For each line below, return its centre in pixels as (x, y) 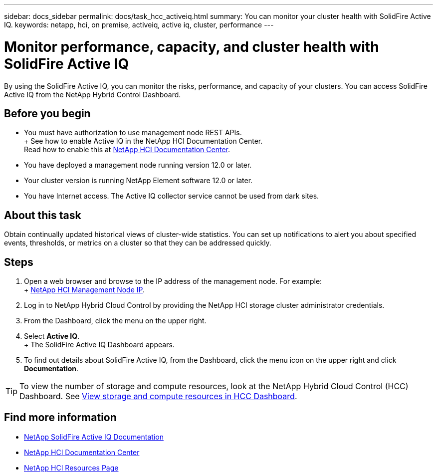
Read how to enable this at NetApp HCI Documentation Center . (127, 150)
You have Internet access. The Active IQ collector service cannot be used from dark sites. (172, 196)
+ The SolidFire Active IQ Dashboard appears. (99, 345)
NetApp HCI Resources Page (71, 468)
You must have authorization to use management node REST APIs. (133, 133)
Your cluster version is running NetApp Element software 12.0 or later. (138, 181)
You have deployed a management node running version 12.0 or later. (138, 165)
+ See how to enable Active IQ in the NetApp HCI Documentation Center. (143, 141)
